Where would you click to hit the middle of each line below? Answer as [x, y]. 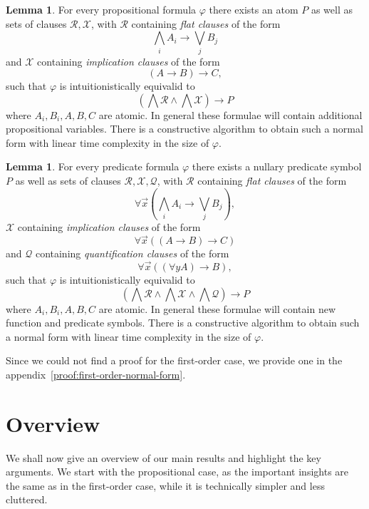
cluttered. [27, 499]
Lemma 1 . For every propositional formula [101, 9]
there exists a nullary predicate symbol [277, 166]
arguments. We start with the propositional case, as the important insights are [177, 472]
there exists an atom [254, 9]
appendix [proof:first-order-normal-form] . [96, 374]
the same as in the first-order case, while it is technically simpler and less [165, 485]
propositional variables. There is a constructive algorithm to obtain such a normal [184, 129]
